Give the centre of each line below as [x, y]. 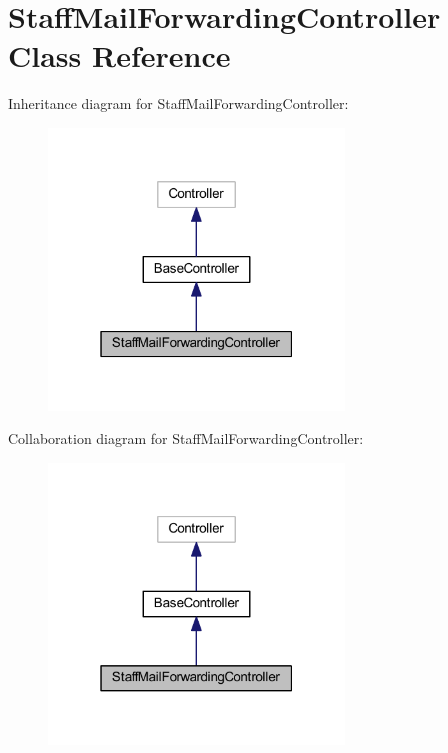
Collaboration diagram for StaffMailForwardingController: [186, 438]
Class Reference [119, 55]
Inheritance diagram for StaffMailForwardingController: [178, 103]
